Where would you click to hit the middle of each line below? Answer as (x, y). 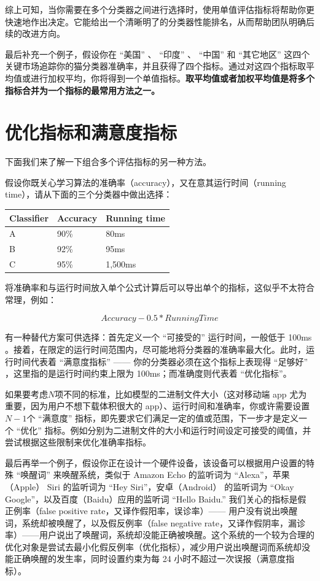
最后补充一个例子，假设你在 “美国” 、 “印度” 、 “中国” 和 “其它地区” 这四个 (158, 54)
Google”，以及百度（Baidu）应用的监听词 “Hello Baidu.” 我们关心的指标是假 (156, 498)
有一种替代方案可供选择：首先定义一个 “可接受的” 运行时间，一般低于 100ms (158, 337)
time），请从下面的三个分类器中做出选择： (89, 194)
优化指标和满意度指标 (91, 132)
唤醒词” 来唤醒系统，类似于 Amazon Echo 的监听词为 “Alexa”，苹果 (155, 475)
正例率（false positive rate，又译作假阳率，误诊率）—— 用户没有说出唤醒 (151, 511)
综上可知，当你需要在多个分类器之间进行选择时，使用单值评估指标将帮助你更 (160, 9)
